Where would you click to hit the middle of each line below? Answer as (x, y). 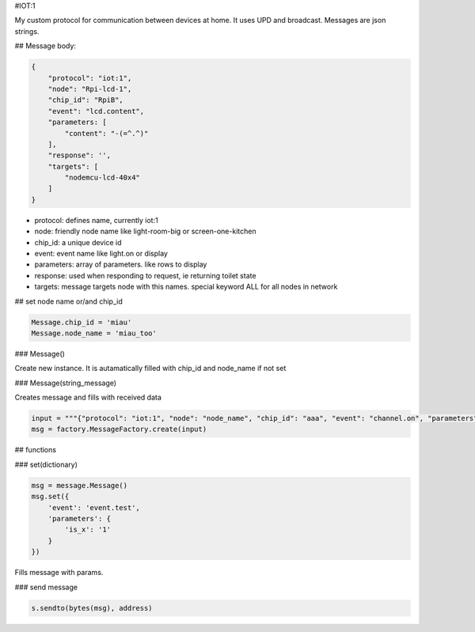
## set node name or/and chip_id (68, 301)
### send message (46, 587)
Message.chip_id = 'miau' (82, 322)
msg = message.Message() (80, 485)
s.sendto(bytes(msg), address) (92, 608)
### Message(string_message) (66, 383)
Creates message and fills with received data (88, 397)
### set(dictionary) (46, 464)
